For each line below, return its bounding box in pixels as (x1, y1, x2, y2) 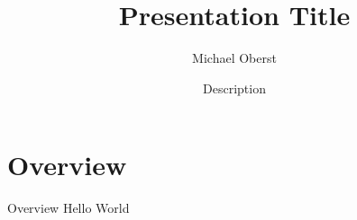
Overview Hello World (7, 198, 130, 217)
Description (203, 78, 266, 97)
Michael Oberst (192, 48, 277, 67)
